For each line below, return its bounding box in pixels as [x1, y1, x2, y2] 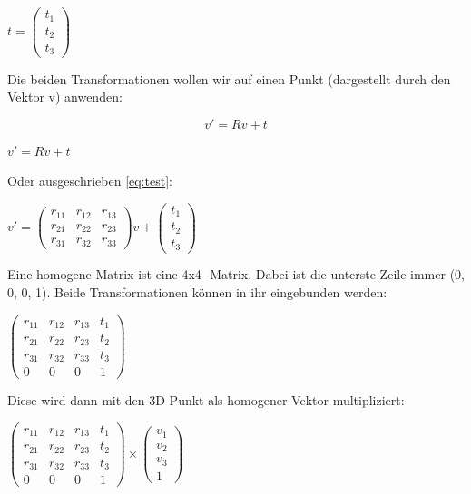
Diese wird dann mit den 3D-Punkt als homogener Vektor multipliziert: [7, 391, 405, 410]
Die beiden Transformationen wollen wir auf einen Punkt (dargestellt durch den [7, 69, 451, 88]
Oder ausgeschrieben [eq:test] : [7, 171, 172, 190]
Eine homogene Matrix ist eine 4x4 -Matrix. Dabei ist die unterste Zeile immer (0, [7, 265, 465, 284]
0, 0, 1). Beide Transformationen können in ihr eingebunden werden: [7, 283, 388, 302]
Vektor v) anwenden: [7, 87, 123, 106]
